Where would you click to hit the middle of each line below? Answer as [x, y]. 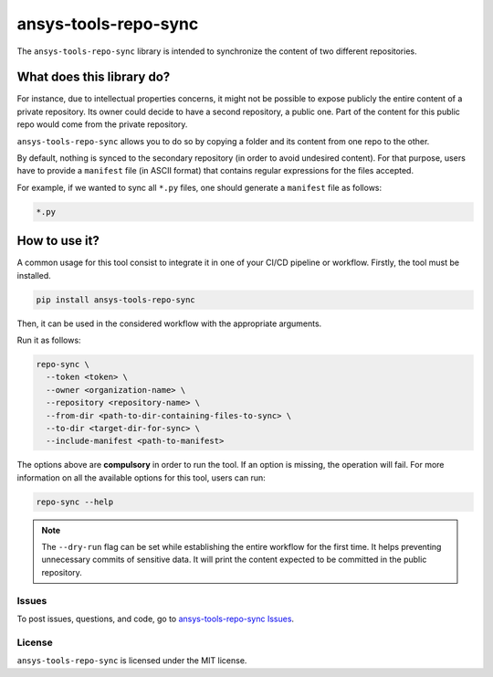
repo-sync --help [75, 502]
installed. [34, 275]
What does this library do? [94, 77]
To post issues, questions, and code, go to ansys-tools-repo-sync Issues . [156, 619]
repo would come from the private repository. [102, 124]
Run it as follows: [49, 340]
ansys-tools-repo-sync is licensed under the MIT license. [132, 661]
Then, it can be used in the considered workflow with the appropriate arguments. [169, 323]
